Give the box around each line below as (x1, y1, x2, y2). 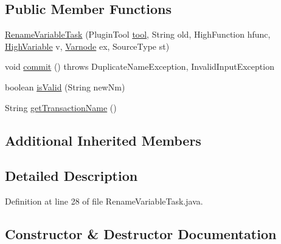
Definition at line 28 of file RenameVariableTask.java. (5, 195, 203, 208)
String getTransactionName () (5, 101, 117, 114)
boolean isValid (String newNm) (5, 80, 125, 93)
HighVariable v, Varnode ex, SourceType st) (5, 39, 170, 52)
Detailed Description (5, 166, 138, 185)
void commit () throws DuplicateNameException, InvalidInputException (5, 60, 274, 73)
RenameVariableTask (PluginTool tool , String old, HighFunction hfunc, (5, 28, 271, 41)
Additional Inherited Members (5, 130, 201, 149)
